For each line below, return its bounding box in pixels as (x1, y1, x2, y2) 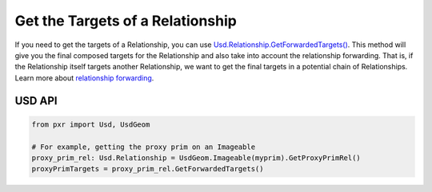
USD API (14, 94, 58, 108)
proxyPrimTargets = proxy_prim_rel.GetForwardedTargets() (31, 164, 264, 174)
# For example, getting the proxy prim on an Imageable (31, 142, 256, 151)
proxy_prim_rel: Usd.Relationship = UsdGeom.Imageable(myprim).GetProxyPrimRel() (31, 153, 362, 163)
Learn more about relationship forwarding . (14, 72, 154, 83)
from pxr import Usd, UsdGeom (31, 120, 150, 129)
